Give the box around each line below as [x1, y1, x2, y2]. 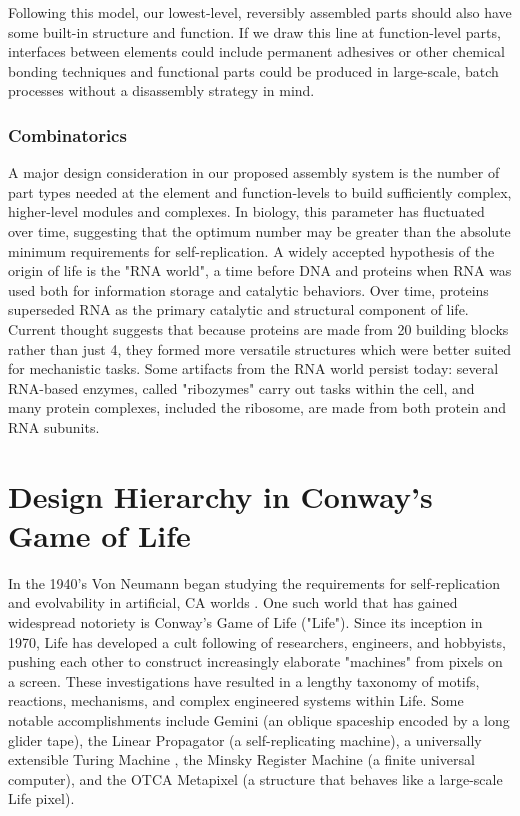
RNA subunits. [8, 416, 100, 437]
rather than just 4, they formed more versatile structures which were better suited [8, 338, 512, 359]
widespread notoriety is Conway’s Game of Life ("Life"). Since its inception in [8, 612, 483, 632]
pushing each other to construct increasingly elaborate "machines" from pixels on [8, 651, 503, 672]
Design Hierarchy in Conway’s [8, 475, 433, 516]
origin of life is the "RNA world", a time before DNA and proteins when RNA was [8, 260, 512, 281]
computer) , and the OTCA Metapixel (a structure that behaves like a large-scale [8, 768, 503, 789]
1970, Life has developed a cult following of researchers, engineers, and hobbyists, [8, 631, 506, 652]
